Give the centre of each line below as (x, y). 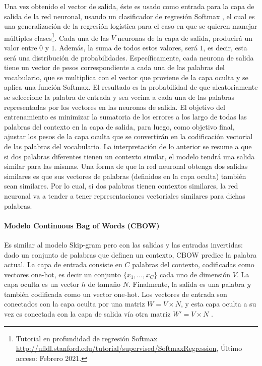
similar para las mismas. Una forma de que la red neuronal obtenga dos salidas (126, 166)
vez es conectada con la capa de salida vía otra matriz (87, 314)
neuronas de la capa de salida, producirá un (185, 38)
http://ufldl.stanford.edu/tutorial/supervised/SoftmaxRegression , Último (129, 348)
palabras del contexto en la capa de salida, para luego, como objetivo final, (119, 126)
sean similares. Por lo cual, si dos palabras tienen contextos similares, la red (121, 186)
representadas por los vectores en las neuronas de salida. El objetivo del (115, 107)
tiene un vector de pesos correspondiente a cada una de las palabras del (115, 67)
